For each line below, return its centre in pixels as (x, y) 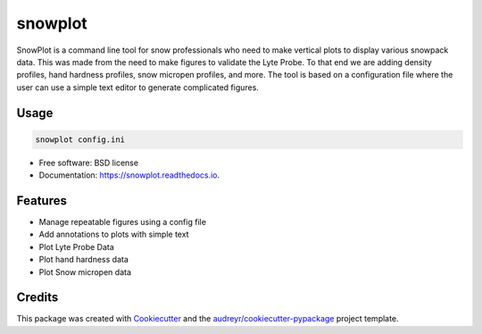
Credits (37, 298)
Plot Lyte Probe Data (77, 246)
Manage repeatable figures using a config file (123, 222)
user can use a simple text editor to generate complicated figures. (137, 87)
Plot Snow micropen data (85, 271)
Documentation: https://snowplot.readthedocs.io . (129, 175)
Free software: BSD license (88, 163)
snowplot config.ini (80, 139)
